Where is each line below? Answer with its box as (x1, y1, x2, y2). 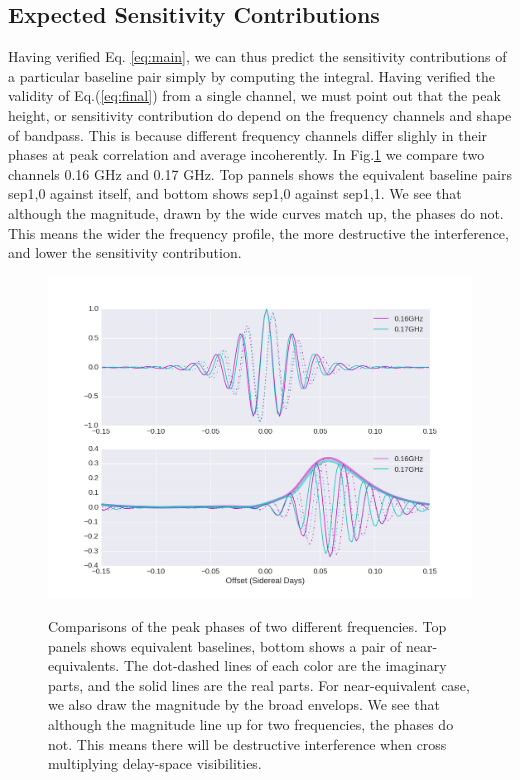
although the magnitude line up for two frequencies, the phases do (48, 714, 454, 735)
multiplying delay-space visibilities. (48, 753, 262, 774)
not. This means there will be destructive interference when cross (48, 733, 447, 754)
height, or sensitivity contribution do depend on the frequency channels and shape (8, 104, 512, 125)
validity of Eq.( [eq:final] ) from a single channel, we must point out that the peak (8, 85, 501, 106)
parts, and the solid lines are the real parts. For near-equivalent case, (48, 674, 470, 695)
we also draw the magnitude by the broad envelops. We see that (48, 694, 440, 715)
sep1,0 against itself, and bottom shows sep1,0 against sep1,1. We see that (8, 183, 462, 204)
